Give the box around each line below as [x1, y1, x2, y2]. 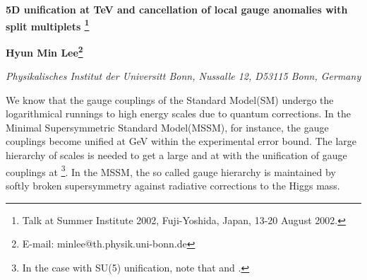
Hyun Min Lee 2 [6, 42, 83, 59]
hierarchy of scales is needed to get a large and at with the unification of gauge [6, 148, 347, 163]
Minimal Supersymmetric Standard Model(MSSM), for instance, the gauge [6, 119, 329, 134]
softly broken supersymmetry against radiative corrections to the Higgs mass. [6, 177, 340, 192]
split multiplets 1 [6, 16, 90, 33]
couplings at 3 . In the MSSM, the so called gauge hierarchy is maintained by [6, 162, 336, 179]
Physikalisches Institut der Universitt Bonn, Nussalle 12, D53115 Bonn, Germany [6, 69, 361, 83]
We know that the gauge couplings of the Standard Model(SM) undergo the [6, 92, 334, 107]
